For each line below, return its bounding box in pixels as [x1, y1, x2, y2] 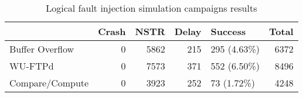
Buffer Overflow [9, 42, 74, 56]
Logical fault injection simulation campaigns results [46, 1, 257, 15]
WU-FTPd [9, 59, 54, 72]
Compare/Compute [9, 76, 89, 89]
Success [210, 25, 246, 38]
